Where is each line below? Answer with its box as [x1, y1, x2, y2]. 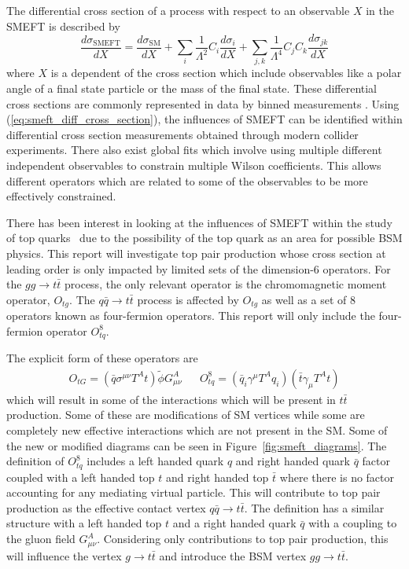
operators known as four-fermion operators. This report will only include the [6, 307, 375, 324]
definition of [6, 453, 64, 469]
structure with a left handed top [6, 515, 162, 531]
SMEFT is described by [6, 17, 120, 34]
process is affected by [137, 291, 239, 307]
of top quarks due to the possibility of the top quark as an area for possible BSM [6, 229, 403, 246]
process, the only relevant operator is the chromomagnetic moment [64, 276, 387, 292]
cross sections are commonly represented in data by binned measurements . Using [6, 95, 400, 112]
